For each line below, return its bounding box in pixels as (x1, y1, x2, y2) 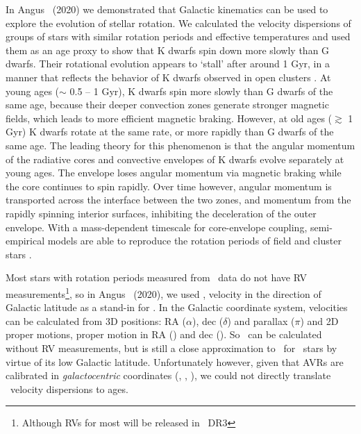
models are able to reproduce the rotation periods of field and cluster (47, 233, 342, 248)
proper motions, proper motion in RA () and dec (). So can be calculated (6, 327, 322, 342)
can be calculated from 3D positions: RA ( (6, 313, 186, 328)
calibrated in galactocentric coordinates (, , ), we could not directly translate (6, 368, 331, 383)
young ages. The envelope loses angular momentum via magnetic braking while (6, 165, 342, 180)
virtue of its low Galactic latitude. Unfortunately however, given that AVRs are (6, 354, 344, 369)
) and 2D (300, 313, 339, 328)
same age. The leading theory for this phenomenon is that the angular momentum (6, 137, 355, 152)
